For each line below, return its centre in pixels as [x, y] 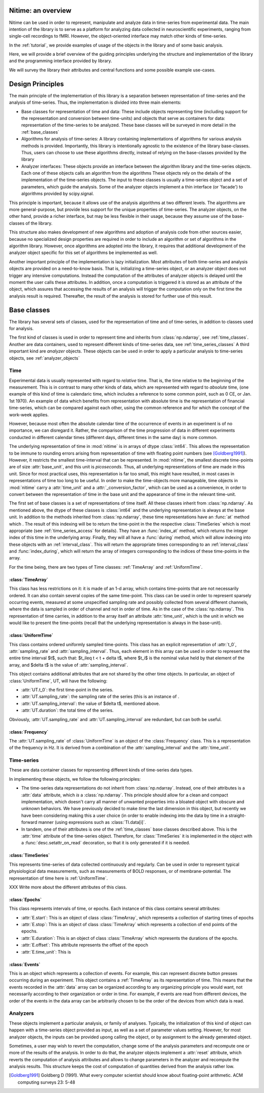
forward [29, 822]
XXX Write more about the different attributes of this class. [68, 887]
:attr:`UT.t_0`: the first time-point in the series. [67, 690]
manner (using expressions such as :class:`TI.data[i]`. [92, 822]
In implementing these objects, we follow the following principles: [75, 779]
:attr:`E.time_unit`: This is [46, 952]
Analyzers [22, 1013]
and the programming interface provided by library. [61, 61]
